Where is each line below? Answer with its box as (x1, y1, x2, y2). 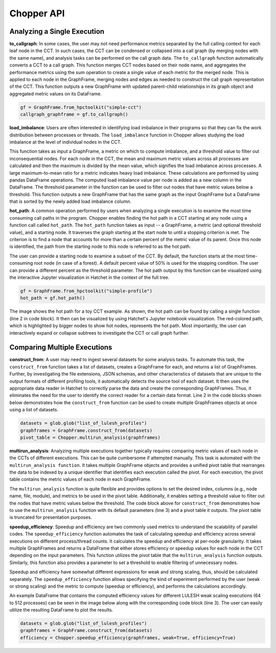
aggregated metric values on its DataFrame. (9, 90, 102, 97)
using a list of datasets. (9, 407, 59, 413)
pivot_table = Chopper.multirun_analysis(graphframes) (20, 434, 160, 440)
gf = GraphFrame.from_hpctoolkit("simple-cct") (20, 104, 142, 110)
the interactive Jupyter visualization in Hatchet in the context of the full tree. (9, 274, 170, 281)
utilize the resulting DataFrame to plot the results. (9, 607, 113, 613)
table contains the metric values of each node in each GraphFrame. (9, 476, 152, 482)
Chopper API (9, 8, 65, 19)
